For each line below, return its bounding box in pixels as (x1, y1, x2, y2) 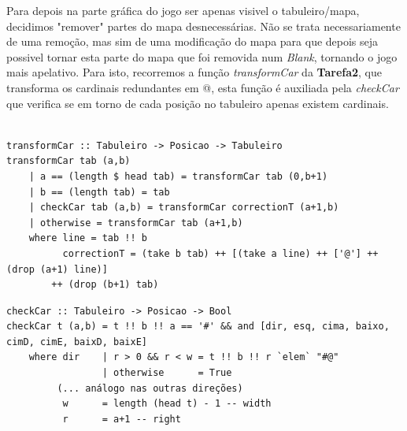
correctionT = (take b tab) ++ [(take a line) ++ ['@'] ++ (62, 247, 379, 259)
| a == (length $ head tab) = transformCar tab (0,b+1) (28, 170, 328, 182)
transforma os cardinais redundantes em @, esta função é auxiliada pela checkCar (6, 79, 399, 95)
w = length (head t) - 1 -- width (62, 398, 272, 410)
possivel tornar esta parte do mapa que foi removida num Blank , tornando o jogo (6, 48, 398, 65)
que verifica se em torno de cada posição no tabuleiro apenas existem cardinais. (6, 95, 389, 111)
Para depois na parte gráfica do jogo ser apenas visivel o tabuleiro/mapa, (6, 2, 360, 18)
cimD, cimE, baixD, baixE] (6, 336, 147, 347)
